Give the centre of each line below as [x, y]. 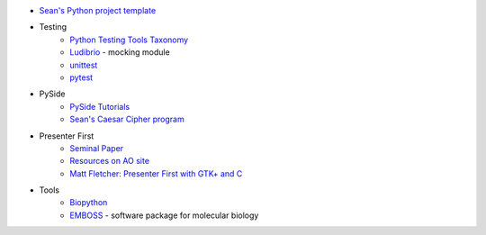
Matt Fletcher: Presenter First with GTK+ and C [156, 173]
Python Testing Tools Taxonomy [129, 40]
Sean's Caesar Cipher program [127, 119]
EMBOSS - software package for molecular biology [164, 215]
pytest [81, 77]
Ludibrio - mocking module [120, 52]
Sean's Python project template [98, 10]
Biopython [89, 203]
